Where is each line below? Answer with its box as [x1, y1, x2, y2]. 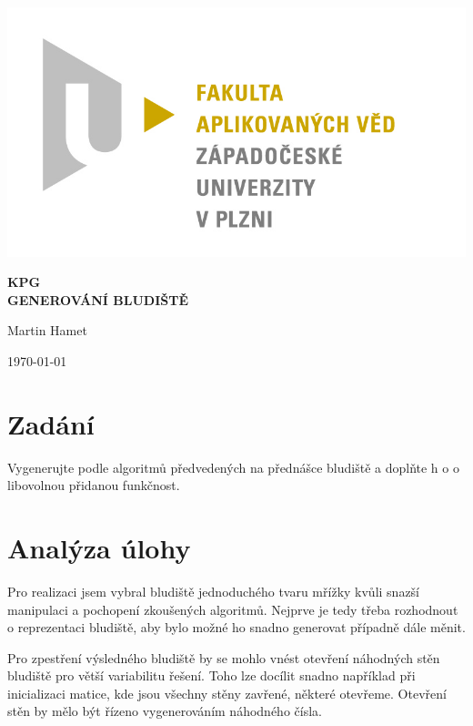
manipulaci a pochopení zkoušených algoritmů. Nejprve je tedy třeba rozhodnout [7, 599, 458, 619]
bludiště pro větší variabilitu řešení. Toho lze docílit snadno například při [7, 666, 416, 685]
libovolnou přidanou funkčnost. [7, 475, 180, 495]
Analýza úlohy [7, 528, 191, 566]
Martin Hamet [7, 321, 87, 340]
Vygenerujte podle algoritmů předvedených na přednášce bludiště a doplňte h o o [7, 457, 459, 476]
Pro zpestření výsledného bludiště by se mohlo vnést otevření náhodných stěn [7, 648, 440, 667]
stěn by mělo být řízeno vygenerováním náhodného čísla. [7, 701, 322, 721]
